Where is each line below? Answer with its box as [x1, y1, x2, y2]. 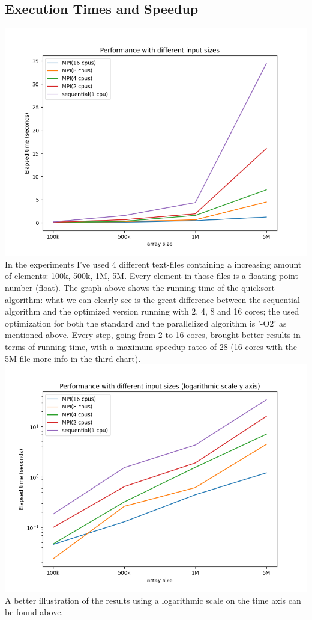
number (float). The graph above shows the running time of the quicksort [5, 281, 275, 293]
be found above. [5, 606, 64, 618]
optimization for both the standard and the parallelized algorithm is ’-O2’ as [5, 316, 287, 329]
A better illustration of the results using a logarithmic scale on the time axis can [5, 594, 301, 606]
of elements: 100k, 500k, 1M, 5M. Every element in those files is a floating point [5, 269, 298, 282]
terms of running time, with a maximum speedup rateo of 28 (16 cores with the [5, 340, 297, 352]
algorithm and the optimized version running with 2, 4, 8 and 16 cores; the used [5, 305, 299, 318]
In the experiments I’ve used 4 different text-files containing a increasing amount [5, 257, 302, 270]
